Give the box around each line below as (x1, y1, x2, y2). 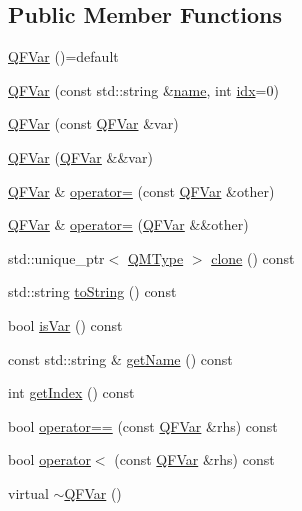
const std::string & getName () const (8, 348, 233, 369)
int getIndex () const (8, 382, 135, 403)
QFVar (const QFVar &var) (8, 113, 179, 134)
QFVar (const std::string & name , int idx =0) (8, 79, 279, 100)
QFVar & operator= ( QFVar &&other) (8, 214, 249, 235)
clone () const (211, 247, 295, 268)
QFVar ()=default (8, 46, 119, 67)
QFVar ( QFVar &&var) (8, 146, 153, 167)
